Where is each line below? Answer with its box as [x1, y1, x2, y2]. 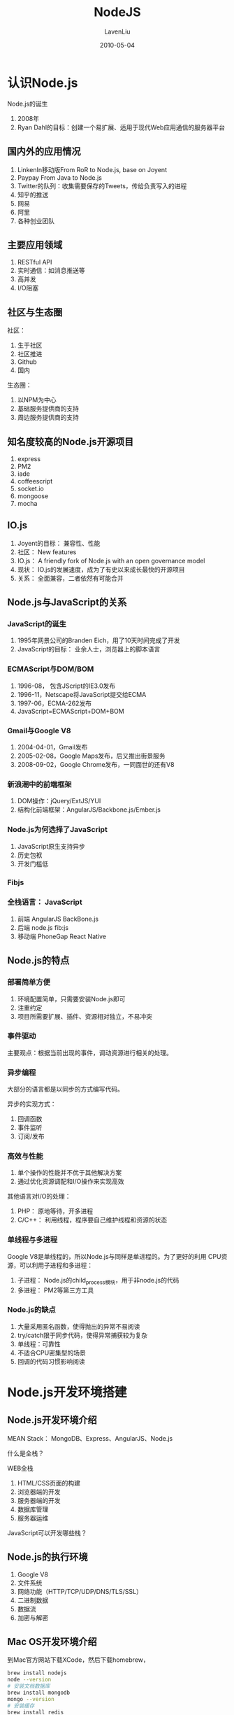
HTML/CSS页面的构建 [17, 1478, 81, 1487]
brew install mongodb [7, 1689, 71, 1697]
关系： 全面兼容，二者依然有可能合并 [17, 574, 124, 582]
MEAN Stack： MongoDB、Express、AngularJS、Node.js [7, 1434, 173, 1442]
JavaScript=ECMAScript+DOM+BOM [17, 707, 124, 715]
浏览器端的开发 [17, 1488, 61, 1496]
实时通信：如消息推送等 [17, 267, 85, 275]
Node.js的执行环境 [7, 1551, 89, 1563]
